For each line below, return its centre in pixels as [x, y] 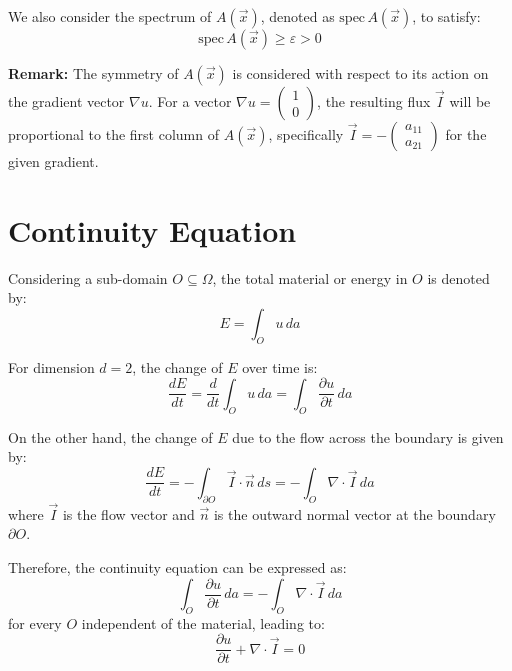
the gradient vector [66, 101]
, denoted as [297, 16]
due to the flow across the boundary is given [368, 436]
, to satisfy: [446, 16]
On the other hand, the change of [110, 436]
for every [35, 622]
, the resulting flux [374, 101]
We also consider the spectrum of [110, 16]
